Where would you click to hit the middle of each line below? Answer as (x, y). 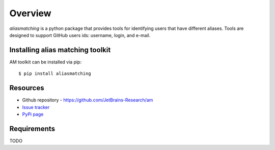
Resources (27, 88)
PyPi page (33, 114)
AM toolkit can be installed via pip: (45, 62)
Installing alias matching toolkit (60, 50)
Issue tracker (36, 107)
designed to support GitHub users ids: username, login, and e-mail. (80, 35)
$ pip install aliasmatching (55, 74)
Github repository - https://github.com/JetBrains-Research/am (88, 100)
